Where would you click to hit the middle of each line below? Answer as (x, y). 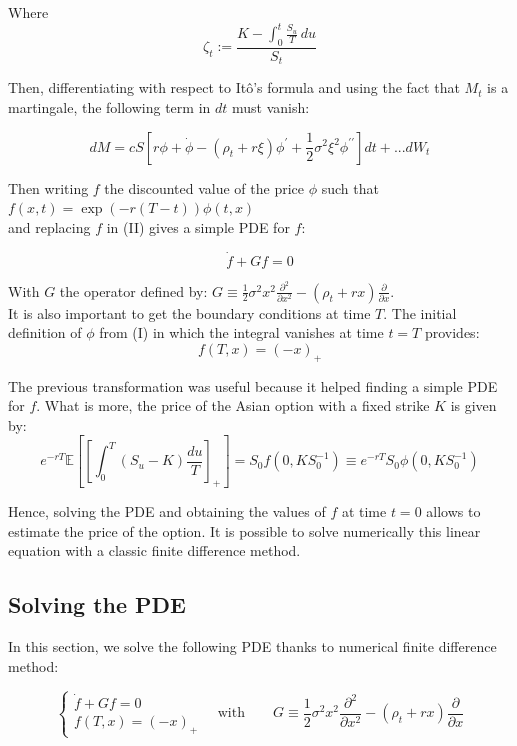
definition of (45, 332)
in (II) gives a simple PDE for (198, 226)
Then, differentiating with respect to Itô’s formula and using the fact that (234, 87)
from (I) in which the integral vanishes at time (241, 332)
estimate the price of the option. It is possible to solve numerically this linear (244, 530)
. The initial (420, 312)
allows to (453, 511)
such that (350, 187)
